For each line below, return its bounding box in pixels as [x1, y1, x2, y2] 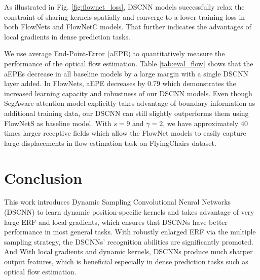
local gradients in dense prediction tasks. [4, 31, 130, 42]
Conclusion [4, 167, 83, 188]
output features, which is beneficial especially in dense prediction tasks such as [4, 256, 248, 266]
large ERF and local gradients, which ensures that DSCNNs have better [4, 216, 228, 227]
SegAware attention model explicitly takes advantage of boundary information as [4, 98, 255, 108]
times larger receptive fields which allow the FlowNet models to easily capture [4, 128, 246, 138]
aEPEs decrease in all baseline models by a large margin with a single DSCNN [4, 68, 248, 78]
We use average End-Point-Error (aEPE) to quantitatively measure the [4, 48, 225, 59]
